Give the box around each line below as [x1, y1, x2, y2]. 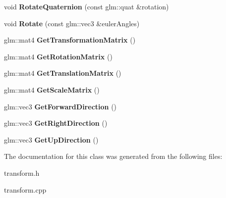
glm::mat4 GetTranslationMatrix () [4, 68, 121, 78]
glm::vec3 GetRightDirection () [4, 118, 108, 128]
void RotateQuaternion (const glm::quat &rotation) [4, 1, 169, 11]
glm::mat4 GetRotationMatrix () [4, 51, 113, 61]
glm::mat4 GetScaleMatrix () [4, 84, 100, 95]
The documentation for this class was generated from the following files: [4, 151, 223, 161]
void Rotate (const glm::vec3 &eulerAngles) [4, 18, 140, 28]
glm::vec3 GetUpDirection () [4, 134, 99, 145]
